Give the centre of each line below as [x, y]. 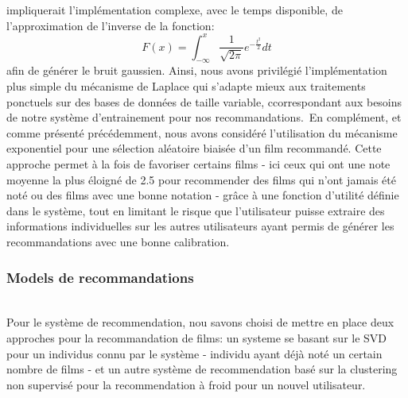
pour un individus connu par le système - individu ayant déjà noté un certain [194, 353]
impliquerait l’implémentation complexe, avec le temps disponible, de [175, 10]
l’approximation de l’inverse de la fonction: [111, 25]
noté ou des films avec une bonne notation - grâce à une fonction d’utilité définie [203, 195]
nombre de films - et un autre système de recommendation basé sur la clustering [202, 369]
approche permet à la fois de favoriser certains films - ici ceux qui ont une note [198, 164]
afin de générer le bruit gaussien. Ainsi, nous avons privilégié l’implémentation [197, 70]
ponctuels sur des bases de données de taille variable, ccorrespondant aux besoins [204, 101]
